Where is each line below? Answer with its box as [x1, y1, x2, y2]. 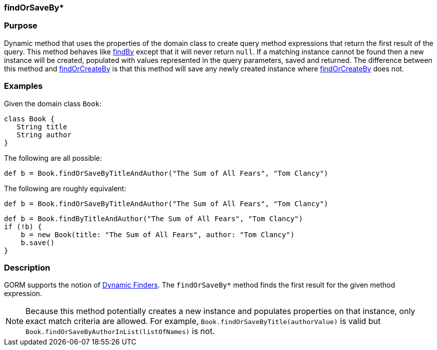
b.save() [20, 238, 55, 247]
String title [16, 122, 67, 131]
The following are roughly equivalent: [4, 184, 126, 193]
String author [16, 130, 71, 139]
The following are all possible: [4, 153, 102, 162]
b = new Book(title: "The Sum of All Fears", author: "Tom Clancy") [20, 230, 295, 239]
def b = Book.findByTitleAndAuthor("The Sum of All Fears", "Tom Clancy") [4, 214, 303, 223]
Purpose [4, 20, 37, 31]
